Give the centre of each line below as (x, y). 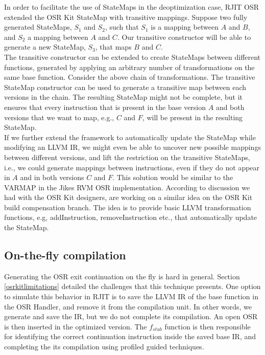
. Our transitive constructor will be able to (184, 37)
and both (230, 107)
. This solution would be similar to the (173, 177)
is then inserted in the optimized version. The (76, 326)
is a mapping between (185, 27)
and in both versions (52, 177)
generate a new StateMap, (45, 47)
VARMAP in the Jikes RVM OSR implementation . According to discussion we (127, 187)
